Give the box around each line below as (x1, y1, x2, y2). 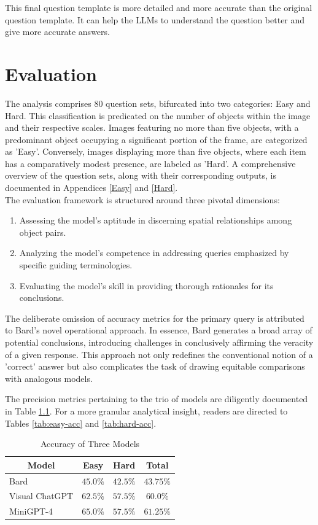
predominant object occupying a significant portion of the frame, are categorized (5, 133, 308, 146)
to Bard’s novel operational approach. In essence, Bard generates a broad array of (5, 324, 312, 336)
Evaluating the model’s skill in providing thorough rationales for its (19, 279, 274, 292)
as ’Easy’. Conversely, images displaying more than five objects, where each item (5, 145, 306, 158)
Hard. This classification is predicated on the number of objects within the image (5, 109, 311, 122)
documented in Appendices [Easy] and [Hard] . (5, 181, 178, 194)
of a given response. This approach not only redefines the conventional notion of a (5, 348, 313, 360)
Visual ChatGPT (9, 489, 74, 502)
